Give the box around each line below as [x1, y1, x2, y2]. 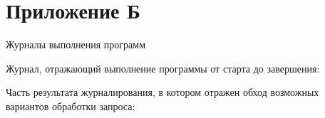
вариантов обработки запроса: [6, 98, 135, 113]
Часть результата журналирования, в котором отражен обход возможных [6, 85, 319, 100]
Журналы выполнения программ [6, 37, 146, 52]
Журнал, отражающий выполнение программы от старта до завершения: [6, 60, 320, 75]
